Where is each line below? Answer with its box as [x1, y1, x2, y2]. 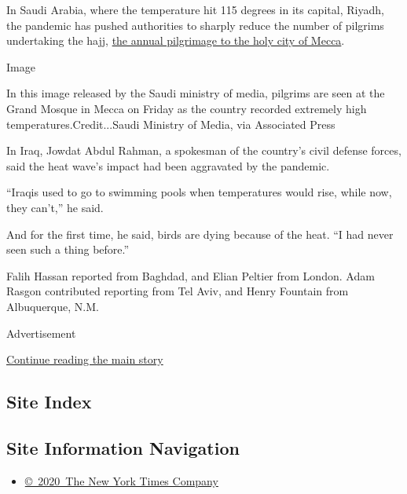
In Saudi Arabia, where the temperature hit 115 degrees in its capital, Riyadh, [6, 2, 384, 17]
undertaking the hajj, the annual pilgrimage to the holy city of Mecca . [6, 32, 345, 49]
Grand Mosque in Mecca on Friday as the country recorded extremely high [6, 100, 367, 116]
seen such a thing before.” [6, 241, 130, 258]
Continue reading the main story [6, 351, 163, 368]
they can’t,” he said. [6, 199, 104, 215]
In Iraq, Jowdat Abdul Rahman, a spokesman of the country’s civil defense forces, [6, 142, 401, 159]
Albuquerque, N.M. [6, 298, 99, 314]
